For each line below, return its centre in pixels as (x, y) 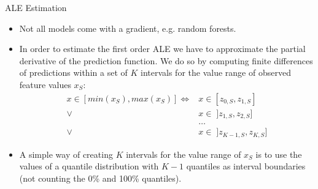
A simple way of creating (66, 154)
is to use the (279, 154)
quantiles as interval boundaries (246, 166)
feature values (45, 84)
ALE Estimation (36, 7)
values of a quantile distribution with (89, 166)
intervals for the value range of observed (216, 72)
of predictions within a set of (73, 72)
